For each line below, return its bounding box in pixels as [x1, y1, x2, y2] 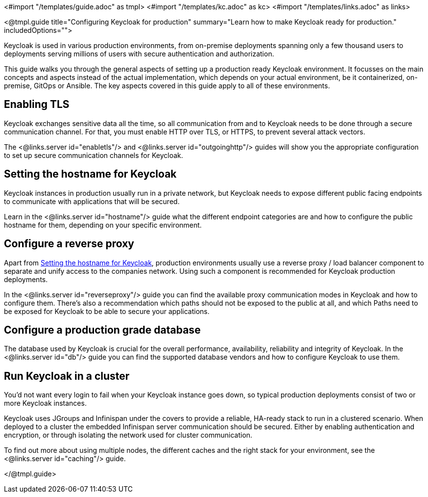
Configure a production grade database [4, 323, 201, 336]
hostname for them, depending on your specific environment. [4, 220, 202, 229]
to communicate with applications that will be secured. [4, 197, 180, 206]
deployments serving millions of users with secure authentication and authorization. [4, 50, 274, 58]
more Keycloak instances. [4, 399, 87, 408]
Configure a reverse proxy [4, 237, 134, 250]
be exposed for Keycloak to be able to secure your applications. [4, 307, 210, 315]
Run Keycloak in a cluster [4, 369, 130, 382]
